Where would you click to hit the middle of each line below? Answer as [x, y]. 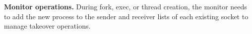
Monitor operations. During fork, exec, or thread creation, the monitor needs [126, 6]
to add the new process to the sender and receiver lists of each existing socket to [126, 16]
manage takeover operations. [47, 26]
